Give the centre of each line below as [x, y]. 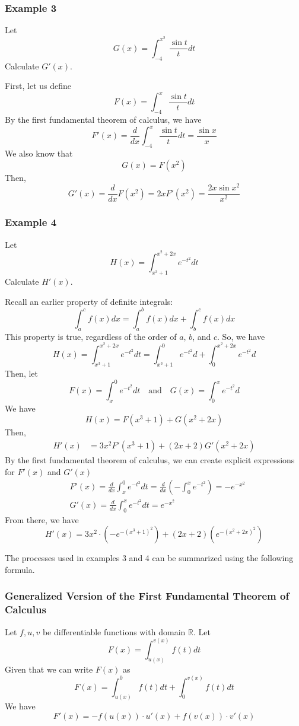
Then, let [21, 373]
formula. [20, 569]
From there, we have [42, 519]
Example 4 [31, 222]
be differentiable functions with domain [114, 631]
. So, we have [241, 336]
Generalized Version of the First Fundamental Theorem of [147, 596]
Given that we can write [49, 669]
